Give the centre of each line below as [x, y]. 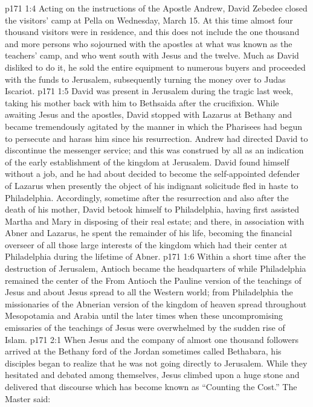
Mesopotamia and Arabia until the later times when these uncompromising [144, 316]
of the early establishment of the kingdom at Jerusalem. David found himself [147, 162]
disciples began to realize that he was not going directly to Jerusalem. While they [156, 363]
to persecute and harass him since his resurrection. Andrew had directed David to [156, 138]
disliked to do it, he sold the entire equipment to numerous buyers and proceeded [155, 67]
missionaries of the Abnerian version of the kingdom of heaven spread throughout [156, 303]
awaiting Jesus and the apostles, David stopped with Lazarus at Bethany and [148, 114]
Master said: [28, 398]
